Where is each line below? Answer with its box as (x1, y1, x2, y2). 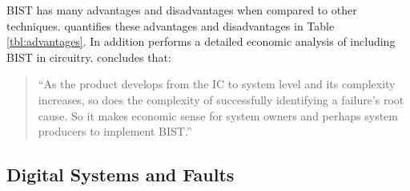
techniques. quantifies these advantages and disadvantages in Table (6, 17, 335, 34)
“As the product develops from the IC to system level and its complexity (38, 75, 396, 92)
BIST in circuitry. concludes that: (6, 48, 171, 65)
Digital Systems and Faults (6, 162, 235, 187)
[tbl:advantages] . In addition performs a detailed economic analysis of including (6, 33, 396, 50)
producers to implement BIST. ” (38, 123, 192, 140)
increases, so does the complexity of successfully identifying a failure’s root (38, 91, 404, 108)
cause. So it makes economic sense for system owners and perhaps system (38, 107, 398, 124)
